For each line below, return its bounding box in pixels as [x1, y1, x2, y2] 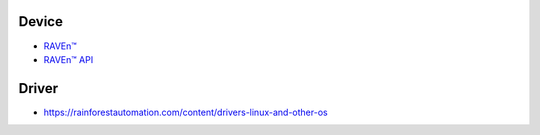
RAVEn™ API [43, 53, 94, 65]
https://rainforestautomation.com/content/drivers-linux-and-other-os [43, 106, 329, 118]
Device [18, 13, 64, 30]
